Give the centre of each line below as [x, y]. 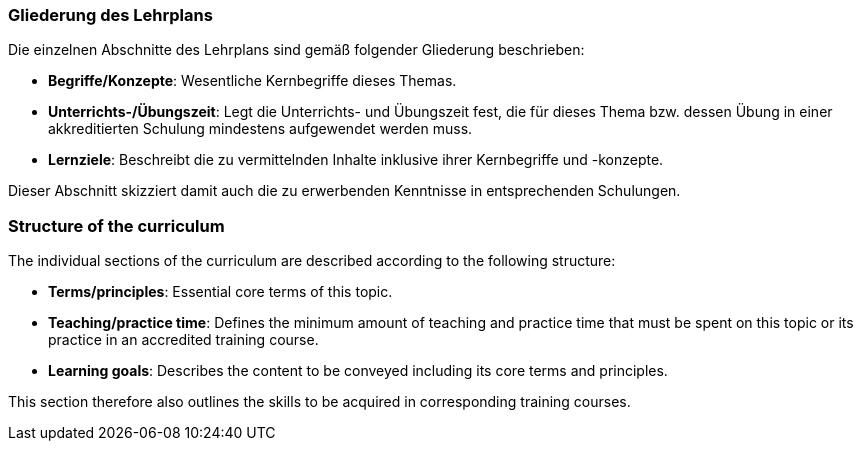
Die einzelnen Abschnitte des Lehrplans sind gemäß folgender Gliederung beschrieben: [296, 50]
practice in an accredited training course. [183, 340]
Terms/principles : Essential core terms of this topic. [220, 292]
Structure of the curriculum [116, 225]
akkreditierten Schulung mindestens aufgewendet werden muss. [260, 129]
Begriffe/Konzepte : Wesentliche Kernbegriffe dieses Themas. [252, 81]
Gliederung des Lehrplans [110, 15]
